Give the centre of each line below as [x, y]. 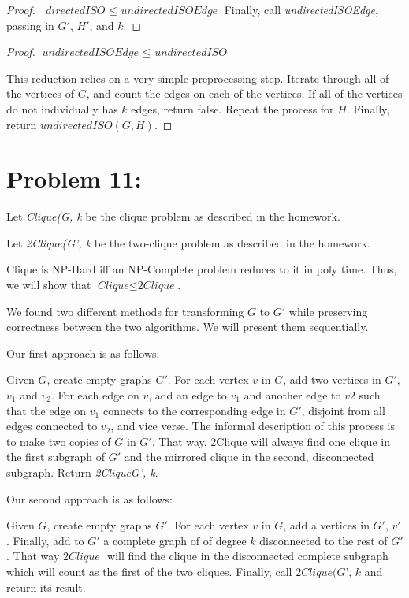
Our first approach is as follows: [83, 353]
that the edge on [46, 410]
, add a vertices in [326, 525]
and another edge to [292, 395]
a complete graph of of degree [175, 540]
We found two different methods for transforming [125, 311]
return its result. [46, 587]
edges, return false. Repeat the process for [232, 108]
